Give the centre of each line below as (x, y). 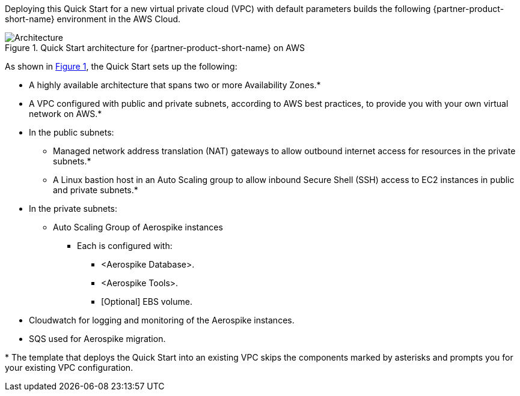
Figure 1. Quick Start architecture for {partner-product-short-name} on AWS (155, 48)
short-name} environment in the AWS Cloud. (93, 19)
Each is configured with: (125, 246)
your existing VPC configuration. (69, 367)
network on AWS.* (66, 114)
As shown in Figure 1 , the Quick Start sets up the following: (121, 66)
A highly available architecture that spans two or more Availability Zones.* (175, 85)
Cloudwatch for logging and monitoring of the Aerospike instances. (162, 320)
